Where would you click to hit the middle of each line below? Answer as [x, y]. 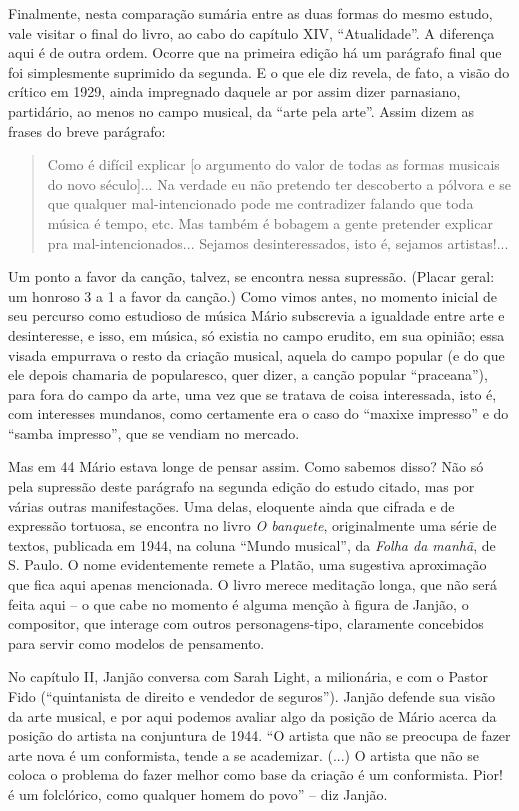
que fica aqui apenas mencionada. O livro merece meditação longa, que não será [253, 584]
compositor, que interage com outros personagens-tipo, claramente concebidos [246, 623]
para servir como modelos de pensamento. [136, 642]
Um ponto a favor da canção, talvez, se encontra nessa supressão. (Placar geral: [251, 276]
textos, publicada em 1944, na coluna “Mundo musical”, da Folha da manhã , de [252, 544]
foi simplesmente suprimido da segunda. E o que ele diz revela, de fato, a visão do [259, 71]
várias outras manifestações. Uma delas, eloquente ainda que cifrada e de [231, 505]
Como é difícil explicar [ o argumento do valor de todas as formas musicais [273, 164]
